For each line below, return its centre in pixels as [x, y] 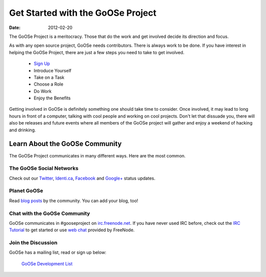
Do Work [43, 91]
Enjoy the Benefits [52, 98]
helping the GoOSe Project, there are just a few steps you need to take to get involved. [97, 52]
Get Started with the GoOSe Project [83, 13]
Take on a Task [49, 77]
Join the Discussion [33, 243]
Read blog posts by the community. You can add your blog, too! [74, 200]
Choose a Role [49, 84]
